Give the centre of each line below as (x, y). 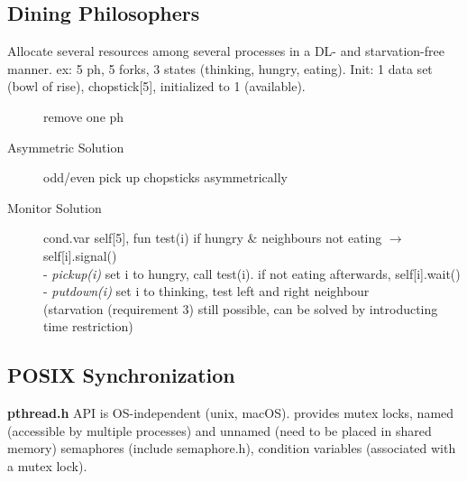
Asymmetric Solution (66, 147)
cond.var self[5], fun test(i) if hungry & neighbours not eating (213, 238)
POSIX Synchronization (121, 375)
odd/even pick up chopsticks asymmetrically (165, 177)
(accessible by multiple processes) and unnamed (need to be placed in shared (220, 430)
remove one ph (84, 116)
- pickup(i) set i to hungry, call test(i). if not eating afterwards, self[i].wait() (252, 273)
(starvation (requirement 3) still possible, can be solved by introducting (241, 308)
